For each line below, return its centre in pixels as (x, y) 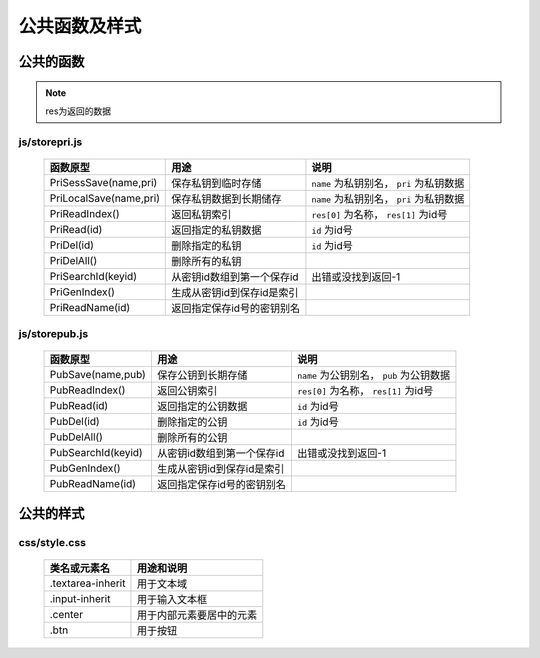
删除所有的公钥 (192, 438)
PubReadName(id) (93, 484)
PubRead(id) (79, 406)
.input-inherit (80, 599)
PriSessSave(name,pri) (103, 182)
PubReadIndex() (87, 390)
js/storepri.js (50, 142)
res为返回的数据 (78, 111)
